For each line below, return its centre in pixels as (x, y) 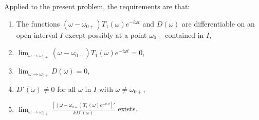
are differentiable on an (218, 23)
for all (67, 89)
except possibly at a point (106, 34)
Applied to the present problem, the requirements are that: (97, 6)
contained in (184, 34)
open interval (37, 34)
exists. (128, 109)
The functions (38, 23)
